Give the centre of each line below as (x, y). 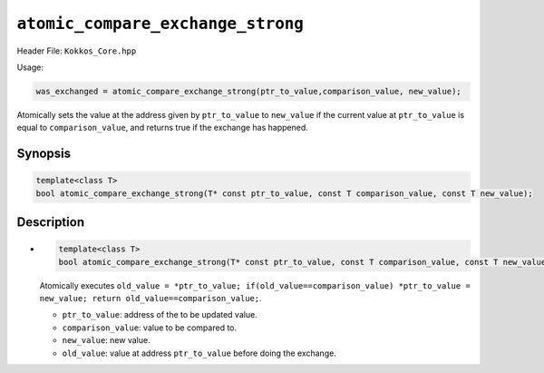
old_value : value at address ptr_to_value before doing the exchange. (199, 353)
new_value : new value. (106, 340)
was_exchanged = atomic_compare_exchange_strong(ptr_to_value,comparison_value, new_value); (248, 91)
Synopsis (44, 154)
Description (51, 222)
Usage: (30, 67)
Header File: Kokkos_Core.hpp (77, 51)
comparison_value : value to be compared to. (150, 328)
